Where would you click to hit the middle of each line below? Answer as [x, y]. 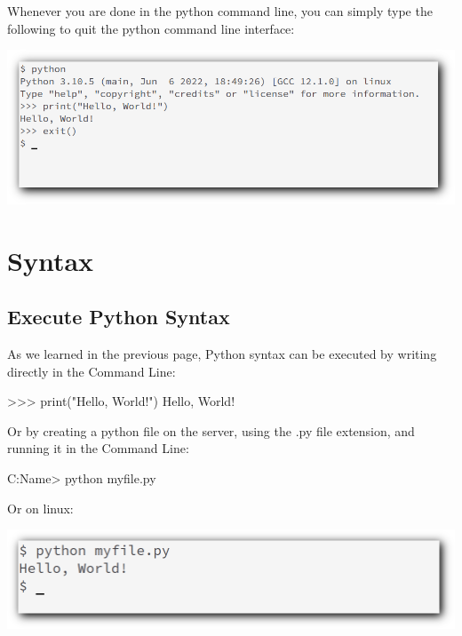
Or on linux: [40, 508]
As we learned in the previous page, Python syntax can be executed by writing [222, 354]
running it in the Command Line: [98, 448]
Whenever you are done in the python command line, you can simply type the [220, 11]
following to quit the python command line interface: [151, 28]
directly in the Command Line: [92, 371]
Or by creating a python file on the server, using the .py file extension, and [211, 430]
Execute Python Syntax [119, 317]
